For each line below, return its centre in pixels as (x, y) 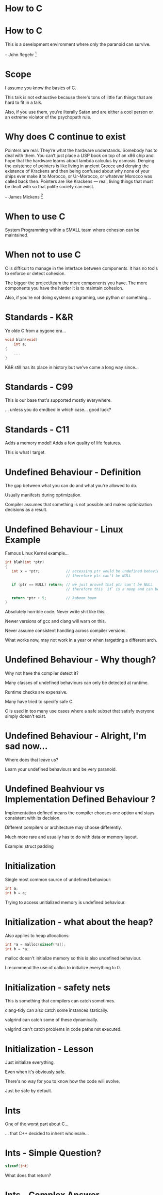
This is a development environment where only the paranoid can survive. (78, 44)
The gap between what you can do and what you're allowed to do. (71, 486)
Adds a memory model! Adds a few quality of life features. (63, 443)
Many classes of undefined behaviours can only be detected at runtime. (77, 683)
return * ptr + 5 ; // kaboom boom (54, 598)
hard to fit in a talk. (24, 102)
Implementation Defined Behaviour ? (81, 799)
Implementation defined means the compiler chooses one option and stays (80, 813)
